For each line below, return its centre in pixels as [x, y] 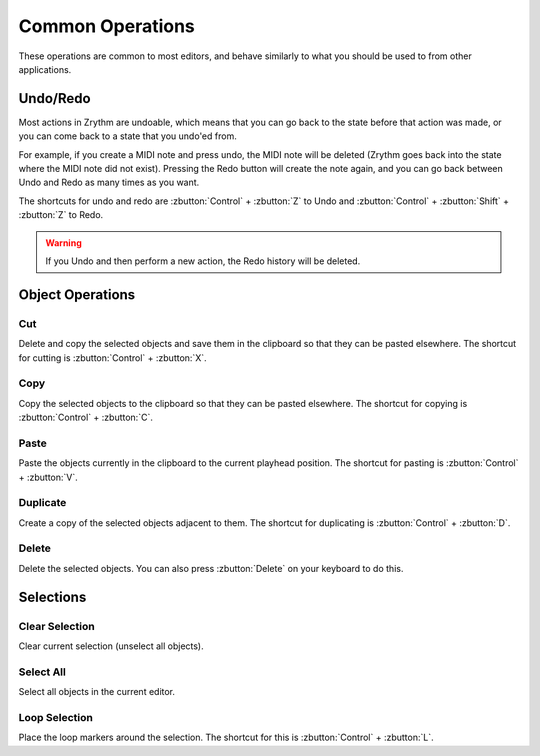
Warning [63, 242]
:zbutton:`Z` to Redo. [61, 215]
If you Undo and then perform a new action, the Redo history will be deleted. [203, 261]
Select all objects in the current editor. [96, 692]
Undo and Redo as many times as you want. [109, 182]
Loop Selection [56, 717]
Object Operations [77, 294]
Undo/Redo [54, 98]
